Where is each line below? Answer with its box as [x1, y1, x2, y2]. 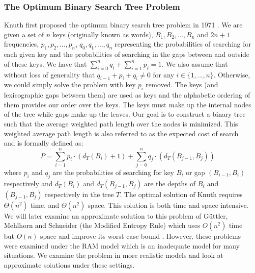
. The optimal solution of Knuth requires [120, 189, 243, 199]
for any [153, 69, 174, 79]
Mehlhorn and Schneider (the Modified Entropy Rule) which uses [4, 220, 200, 230]
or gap [186, 167, 205, 177]
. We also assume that [161, 58, 228, 69]
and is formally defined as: [4, 138, 84, 148]
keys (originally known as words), [53, 29, 153, 39]
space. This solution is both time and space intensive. [87, 199, 249, 210]
